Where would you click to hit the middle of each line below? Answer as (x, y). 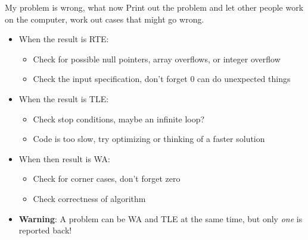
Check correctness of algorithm (89, 198)
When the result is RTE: (64, 39)
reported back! (45, 230)
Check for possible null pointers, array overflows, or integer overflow (157, 59)
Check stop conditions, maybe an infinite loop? (119, 119)
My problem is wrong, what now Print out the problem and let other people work (154, 7)
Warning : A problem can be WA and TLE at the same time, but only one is (161, 218)
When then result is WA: (64, 158)
